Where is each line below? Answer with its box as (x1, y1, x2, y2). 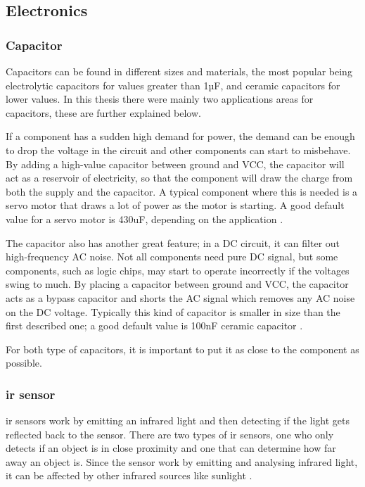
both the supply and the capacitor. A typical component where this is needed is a (6, 184, 358, 198)
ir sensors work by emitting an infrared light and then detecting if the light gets (6, 413, 350, 428)
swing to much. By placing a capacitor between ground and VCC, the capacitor (6, 277, 349, 291)
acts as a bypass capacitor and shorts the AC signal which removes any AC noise (6, 290, 355, 305)
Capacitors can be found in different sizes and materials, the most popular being (6, 64, 352, 78)
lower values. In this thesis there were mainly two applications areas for (6, 91, 314, 106)
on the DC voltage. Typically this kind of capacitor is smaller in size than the (6, 304, 340, 319)
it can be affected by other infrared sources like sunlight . (6, 468, 252, 483)
